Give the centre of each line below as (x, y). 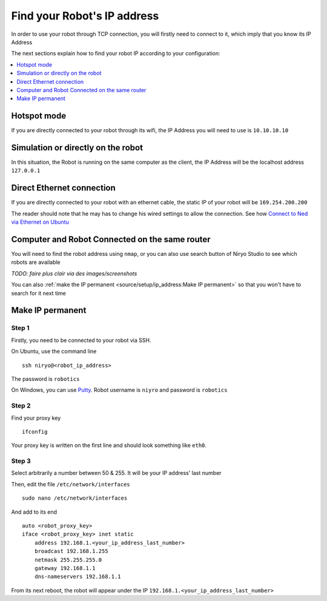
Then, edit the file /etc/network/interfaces (71, 484)
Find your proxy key (36, 418)
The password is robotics (45, 378)
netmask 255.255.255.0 (68, 560)
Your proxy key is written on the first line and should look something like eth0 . (109, 445)
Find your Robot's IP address (85, 16)
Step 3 (21, 461)
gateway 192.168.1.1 (65, 568)
